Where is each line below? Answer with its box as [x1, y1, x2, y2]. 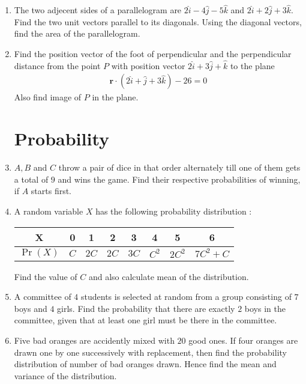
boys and [14, 302, 47, 314]
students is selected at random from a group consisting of [80, 290, 292, 303]
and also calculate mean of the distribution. [88, 270, 249, 282]
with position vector [111, 59, 185, 72]
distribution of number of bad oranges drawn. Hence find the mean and [14, 358, 277, 370]
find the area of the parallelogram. [14, 27, 140, 40]
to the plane [230, 59, 275, 72]
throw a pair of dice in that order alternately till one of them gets [58, 161, 301, 174]
